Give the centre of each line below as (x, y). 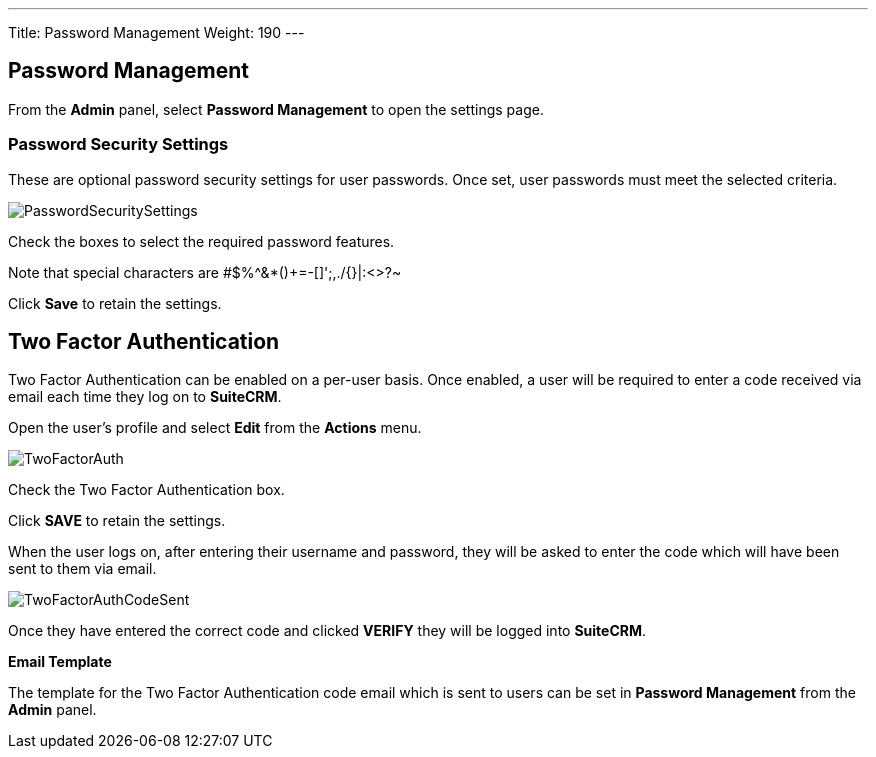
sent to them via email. (82, 569)
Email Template (60, 662)
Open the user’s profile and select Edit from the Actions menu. (215, 428)
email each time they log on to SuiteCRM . (145, 397)
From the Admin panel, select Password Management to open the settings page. (276, 109)
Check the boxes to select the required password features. (201, 241)
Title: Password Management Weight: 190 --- (156, 32)
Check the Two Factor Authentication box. (146, 490)
